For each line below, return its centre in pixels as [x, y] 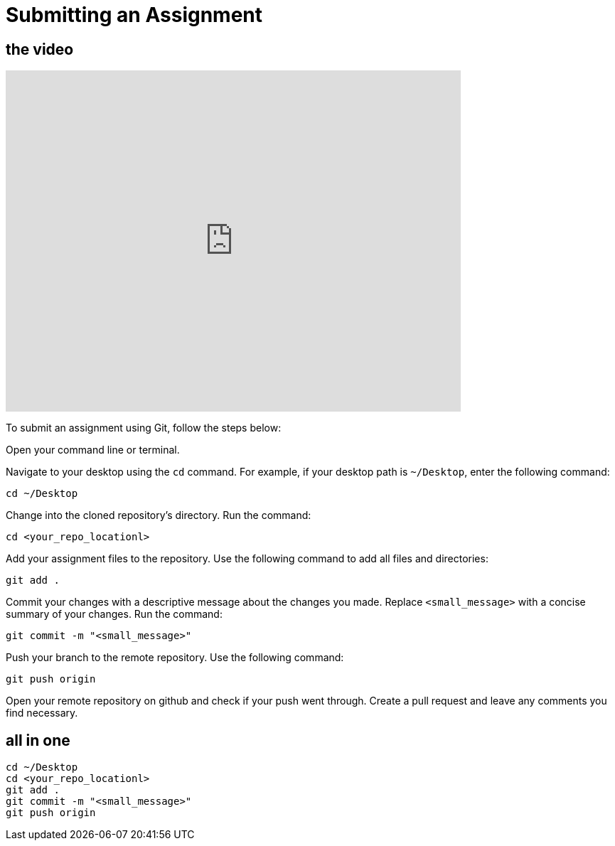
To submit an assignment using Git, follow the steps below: [144, 428]
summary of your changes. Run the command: [114, 614]
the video [40, 49]
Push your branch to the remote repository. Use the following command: [175, 658]
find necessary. [42, 713]
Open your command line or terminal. [93, 450]
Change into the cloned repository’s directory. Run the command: [159, 515]
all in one [38, 740]
